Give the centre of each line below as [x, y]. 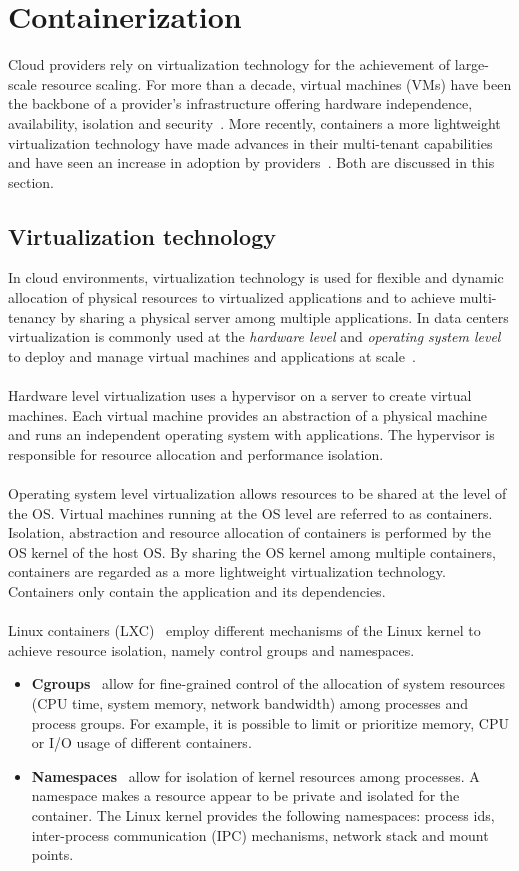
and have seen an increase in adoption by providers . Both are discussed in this [251, 162]
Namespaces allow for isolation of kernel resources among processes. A [255, 775]
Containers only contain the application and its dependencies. [197, 590]
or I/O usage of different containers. [141, 742]
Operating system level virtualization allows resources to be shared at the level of [257, 493]
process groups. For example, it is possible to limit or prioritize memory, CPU [270, 722]
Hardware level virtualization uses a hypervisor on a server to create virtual [240, 395]
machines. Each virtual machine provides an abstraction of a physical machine [247, 414]
